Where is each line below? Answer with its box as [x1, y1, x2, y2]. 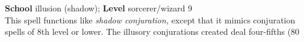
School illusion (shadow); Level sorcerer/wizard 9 [5, 2, 193, 14]
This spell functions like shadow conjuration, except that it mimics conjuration [5, 13, 296, 26]
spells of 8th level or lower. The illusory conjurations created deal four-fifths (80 [5, 25, 300, 38]
